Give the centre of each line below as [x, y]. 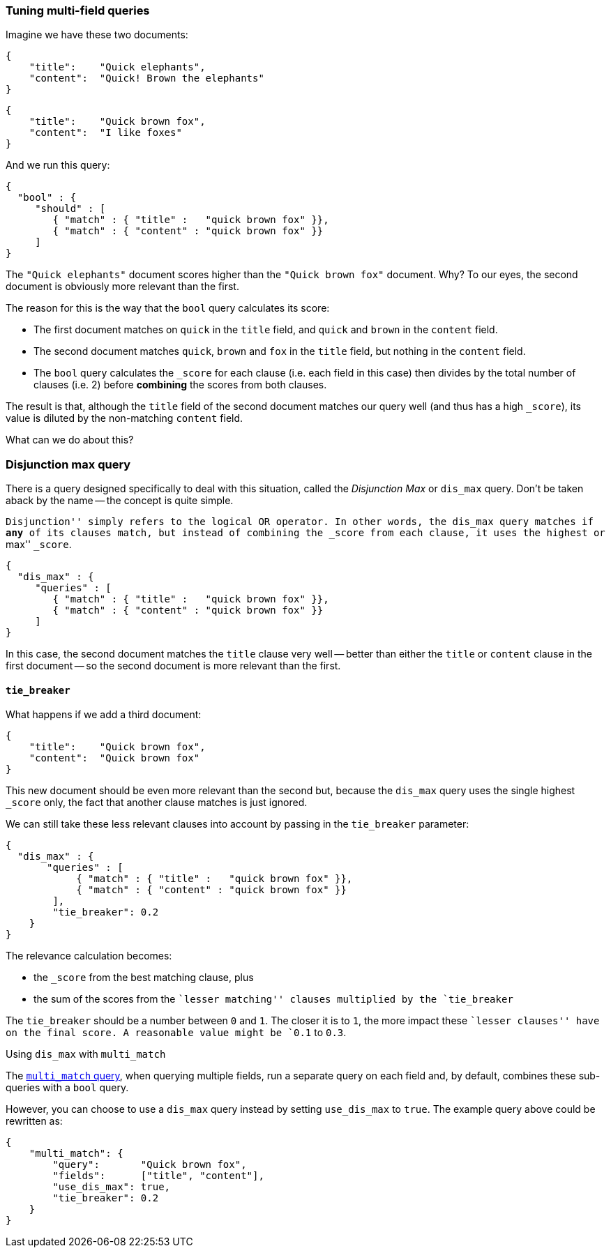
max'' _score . [39, 545]
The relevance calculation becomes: [89, 956]
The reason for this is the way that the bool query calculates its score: [168, 308]
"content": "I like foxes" [105, 133]
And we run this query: [58, 165]
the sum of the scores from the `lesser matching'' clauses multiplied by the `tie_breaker [273, 999]
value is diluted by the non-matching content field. [125, 418]
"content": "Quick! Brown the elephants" [146, 78]
